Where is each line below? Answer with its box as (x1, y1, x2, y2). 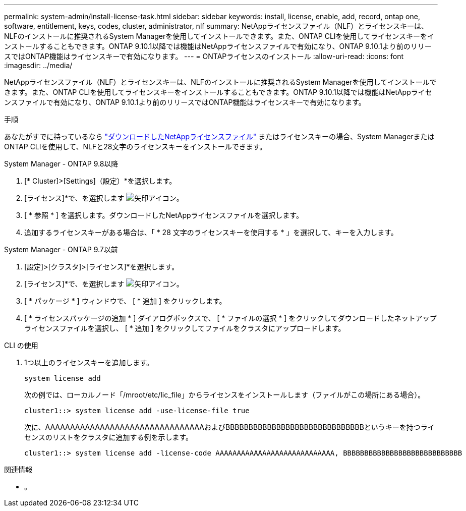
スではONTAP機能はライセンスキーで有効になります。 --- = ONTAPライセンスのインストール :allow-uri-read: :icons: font (4, 52, 404, 61)
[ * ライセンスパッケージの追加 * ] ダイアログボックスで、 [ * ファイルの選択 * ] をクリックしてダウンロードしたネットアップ (24, 314, 437, 322)
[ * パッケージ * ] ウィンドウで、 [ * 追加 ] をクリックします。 (24, 297, 226, 305)
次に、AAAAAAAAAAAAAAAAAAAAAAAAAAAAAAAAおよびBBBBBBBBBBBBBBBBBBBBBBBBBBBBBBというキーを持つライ (24, 423, 435, 431)
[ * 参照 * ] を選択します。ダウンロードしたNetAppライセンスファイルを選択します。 (24, 211, 303, 219)
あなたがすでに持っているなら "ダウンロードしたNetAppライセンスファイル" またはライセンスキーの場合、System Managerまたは (4, 132, 435, 141)
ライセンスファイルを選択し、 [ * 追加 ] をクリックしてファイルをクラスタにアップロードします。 (24, 324, 345, 332)
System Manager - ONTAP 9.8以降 (4, 159, 119, 168)
